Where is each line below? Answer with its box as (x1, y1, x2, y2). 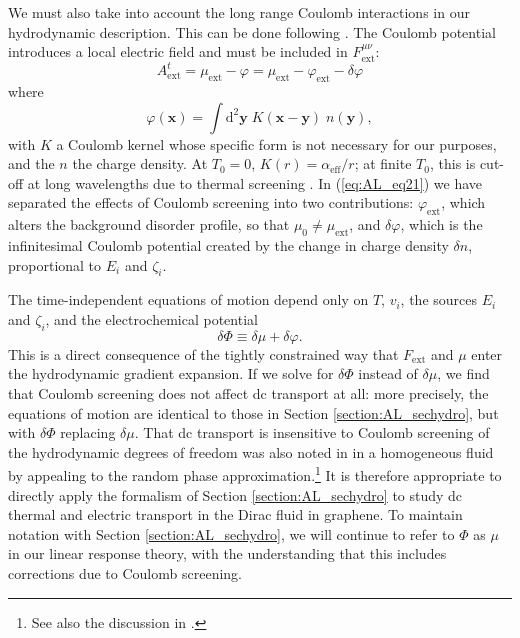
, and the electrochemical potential (45, 309, 258, 330)
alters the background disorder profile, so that (8, 214, 290, 235)
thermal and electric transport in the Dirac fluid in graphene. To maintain (8, 504, 463, 525)
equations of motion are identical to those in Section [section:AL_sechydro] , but (8, 402, 499, 423)
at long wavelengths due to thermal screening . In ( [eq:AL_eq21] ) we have (27, 172, 483, 193)
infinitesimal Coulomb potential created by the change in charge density (8, 235, 449, 256)
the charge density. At (72, 153, 208, 174)
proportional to (8, 254, 102, 275)
